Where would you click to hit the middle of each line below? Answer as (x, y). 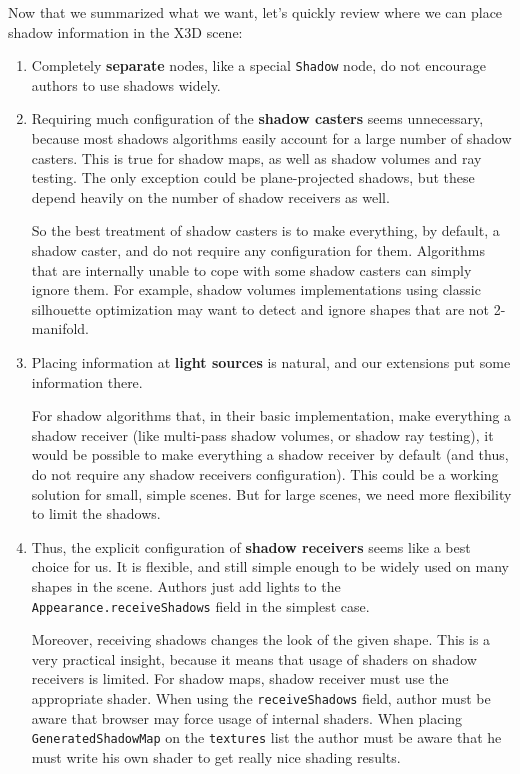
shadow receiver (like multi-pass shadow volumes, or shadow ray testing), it (262, 434)
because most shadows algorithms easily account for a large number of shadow (271, 138)
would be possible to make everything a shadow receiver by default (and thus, (270, 454)
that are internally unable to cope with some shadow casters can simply (251, 269)
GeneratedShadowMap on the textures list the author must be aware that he (266, 737)
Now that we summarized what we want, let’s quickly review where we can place (255, 12)
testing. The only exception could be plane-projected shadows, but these (253, 177)
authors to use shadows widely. (126, 84)
